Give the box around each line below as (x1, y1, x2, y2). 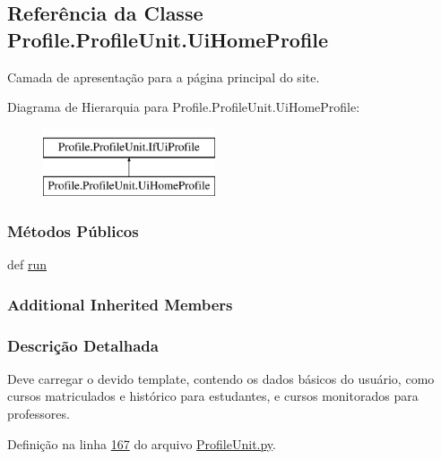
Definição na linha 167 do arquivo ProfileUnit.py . (7, 434, 277, 453)
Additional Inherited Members (7, 293, 233, 315)
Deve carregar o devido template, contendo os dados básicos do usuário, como (7, 369, 435, 387)
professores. (7, 404, 70, 423)
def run (7, 255, 48, 274)
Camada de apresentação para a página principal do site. (7, 67, 320, 86)
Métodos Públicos (7, 219, 139, 242)
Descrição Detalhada (7, 334, 159, 356)
